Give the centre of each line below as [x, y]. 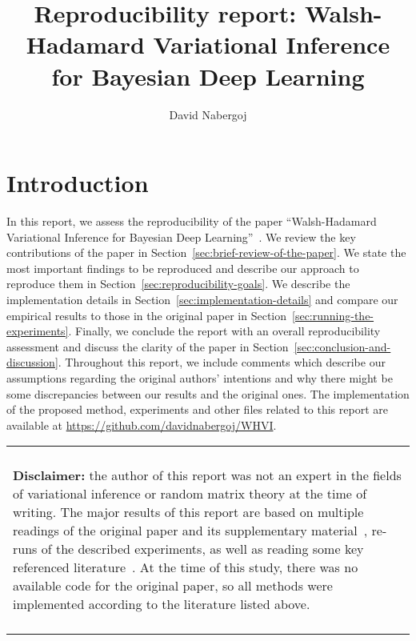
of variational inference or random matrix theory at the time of [190, 494]
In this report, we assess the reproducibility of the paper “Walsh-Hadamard [192, 221]
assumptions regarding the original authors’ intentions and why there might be [200, 377]
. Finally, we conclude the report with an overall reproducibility [224, 331]
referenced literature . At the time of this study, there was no [186, 567]
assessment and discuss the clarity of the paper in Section [148, 346]
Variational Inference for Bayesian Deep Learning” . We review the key [181, 236]
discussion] [32, 362]
